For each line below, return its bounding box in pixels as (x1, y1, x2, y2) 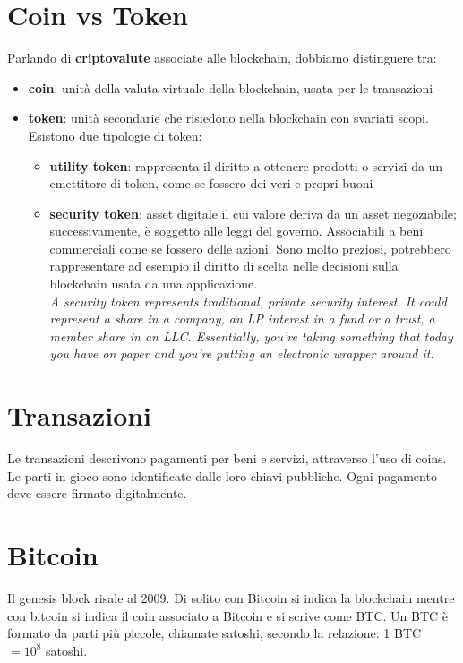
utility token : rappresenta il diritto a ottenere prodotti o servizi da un (49, 156, 443, 175)
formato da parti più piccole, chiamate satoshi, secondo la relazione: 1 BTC (7, 624, 422, 642)
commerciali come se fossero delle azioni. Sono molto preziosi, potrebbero (49, 238, 451, 257)
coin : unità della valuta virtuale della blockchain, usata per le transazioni (28, 78, 433, 97)
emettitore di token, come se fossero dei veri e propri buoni (49, 174, 373, 193)
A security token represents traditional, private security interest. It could (49, 291, 447, 310)
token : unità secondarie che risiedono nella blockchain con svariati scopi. (28, 108, 429, 127)
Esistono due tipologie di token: (28, 125, 202, 144)
